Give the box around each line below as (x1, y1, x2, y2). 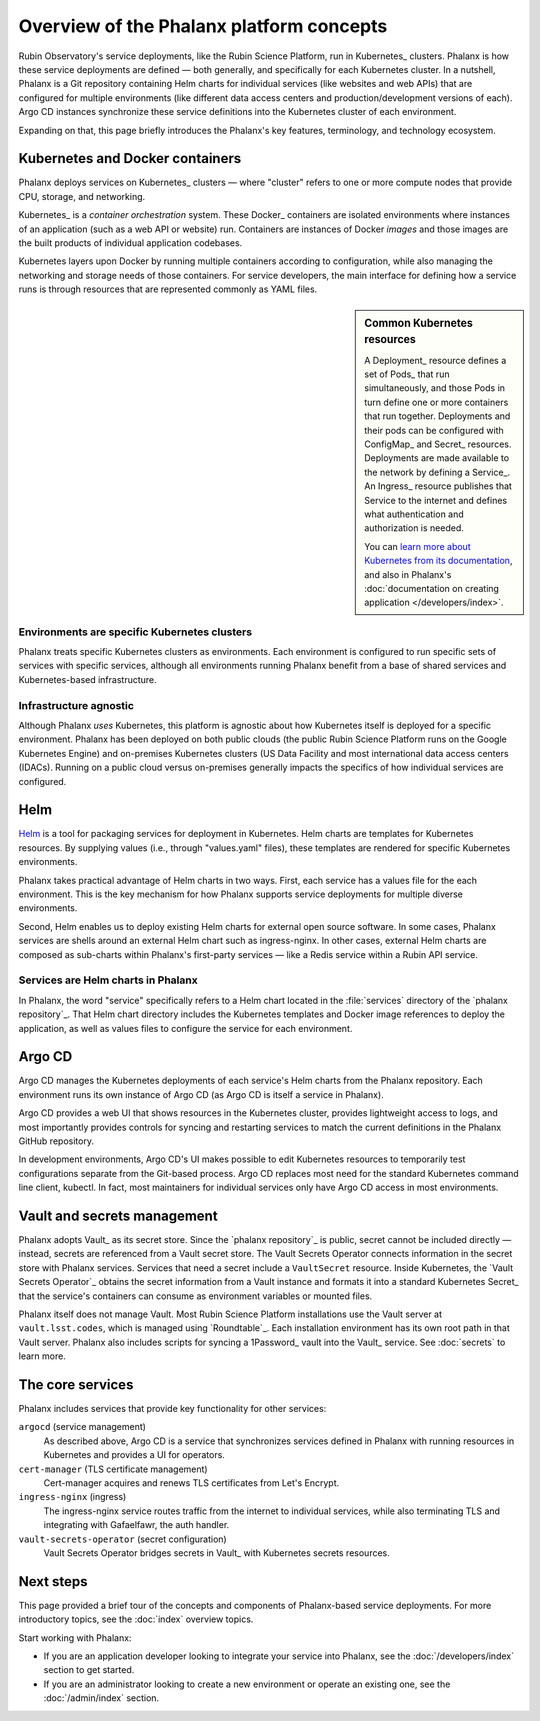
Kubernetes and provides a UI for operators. (43, 1449, 225, 1461)
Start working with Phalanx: (18, 1631, 132, 1644)
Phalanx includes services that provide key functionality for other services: (18, 1403, 327, 1415)
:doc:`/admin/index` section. (43, 1692, 160, 1704)
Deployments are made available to (364, 452, 510, 464)
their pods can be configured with (364, 424, 504, 436)
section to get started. (43, 1664, 135, 1676)
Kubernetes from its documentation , (364, 555, 513, 567)
